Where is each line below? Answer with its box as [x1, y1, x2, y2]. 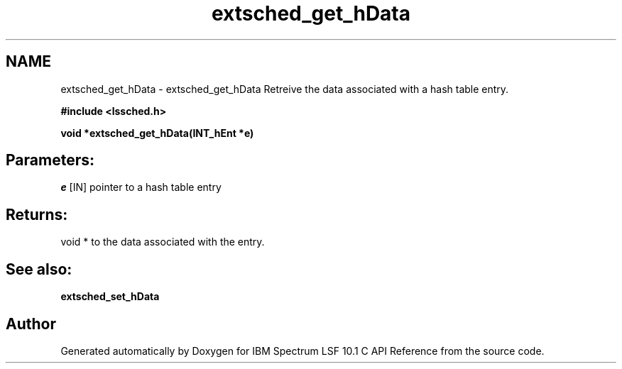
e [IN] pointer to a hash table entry [60, 181, 222, 194]
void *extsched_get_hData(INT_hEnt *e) [60, 126, 254, 139]
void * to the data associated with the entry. [60, 236, 265, 248]
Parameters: [6, 151, 94, 170]
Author [6, 314, 56, 333]
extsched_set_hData [60, 290, 160, 303]
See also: [6, 260, 72, 278]
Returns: [6, 205, 68, 224]
